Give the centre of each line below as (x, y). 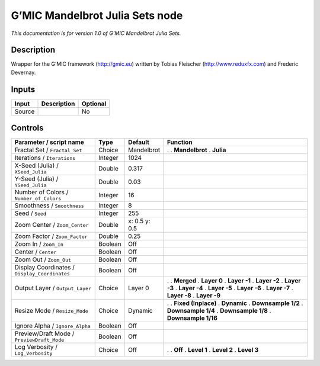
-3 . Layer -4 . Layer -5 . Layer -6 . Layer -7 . (230, 288)
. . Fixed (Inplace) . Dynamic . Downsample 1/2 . (235, 303)
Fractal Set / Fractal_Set (48, 150)
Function (180, 142)
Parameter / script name (49, 142)
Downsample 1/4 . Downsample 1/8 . (219, 311)
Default (138, 142)
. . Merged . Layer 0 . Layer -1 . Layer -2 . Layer (234, 281)
